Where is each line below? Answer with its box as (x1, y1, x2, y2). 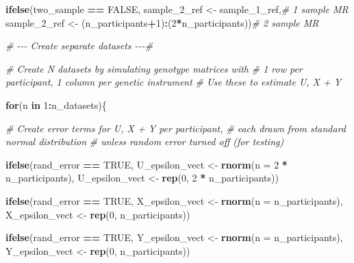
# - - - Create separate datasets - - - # (5, 38, 153, 53)
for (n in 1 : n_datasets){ (5, 97, 107, 112)
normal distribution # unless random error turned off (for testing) (5, 134, 284, 149)
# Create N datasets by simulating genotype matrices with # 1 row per (5, 61, 303, 75)
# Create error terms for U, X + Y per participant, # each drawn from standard (5, 121, 346, 135)
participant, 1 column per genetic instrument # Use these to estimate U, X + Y (5, 75, 342, 89)
